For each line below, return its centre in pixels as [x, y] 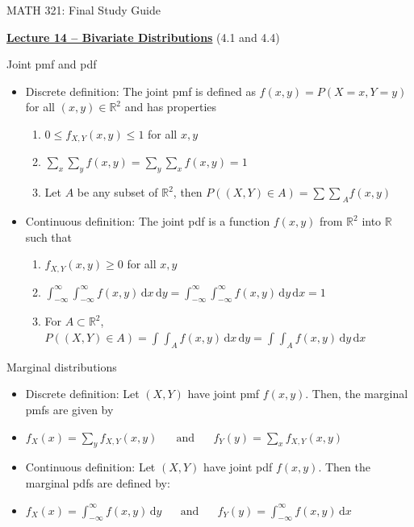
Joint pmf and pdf [52, 64]
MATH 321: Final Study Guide [84, 10]
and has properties [171, 107]
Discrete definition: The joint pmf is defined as [140, 91]
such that [49, 237]
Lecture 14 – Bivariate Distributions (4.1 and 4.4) [143, 37]
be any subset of [117, 192]
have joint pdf [238, 467]
